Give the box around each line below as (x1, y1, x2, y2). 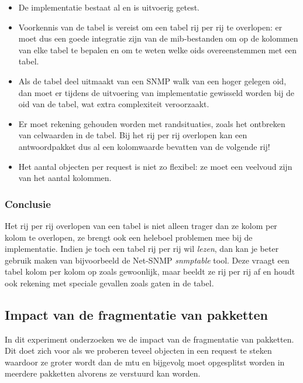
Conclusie (5, 196, 51, 211)
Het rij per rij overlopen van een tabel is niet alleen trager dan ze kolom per (5, 219, 277, 231)
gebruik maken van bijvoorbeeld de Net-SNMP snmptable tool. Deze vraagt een (5, 254, 290, 266)
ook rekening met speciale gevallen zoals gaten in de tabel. (5, 276, 214, 289)
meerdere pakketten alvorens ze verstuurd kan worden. (5, 367, 201, 379)
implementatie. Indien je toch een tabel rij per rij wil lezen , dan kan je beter (5, 242, 279, 255)
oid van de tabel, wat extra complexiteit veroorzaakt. (18, 98, 209, 110)
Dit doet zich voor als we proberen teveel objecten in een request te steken (5, 344, 272, 357)
